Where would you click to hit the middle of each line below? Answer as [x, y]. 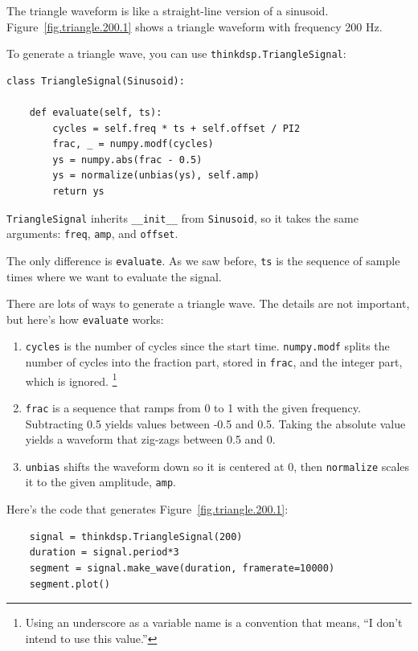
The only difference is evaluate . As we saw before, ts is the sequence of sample [203, 260]
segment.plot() [70, 584]
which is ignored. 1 [71, 379]
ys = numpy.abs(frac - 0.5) [127, 160]
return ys [78, 191]
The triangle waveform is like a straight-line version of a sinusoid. [168, 10]
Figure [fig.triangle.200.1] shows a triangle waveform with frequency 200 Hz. [195, 26]
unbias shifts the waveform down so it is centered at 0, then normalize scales [217, 466]
